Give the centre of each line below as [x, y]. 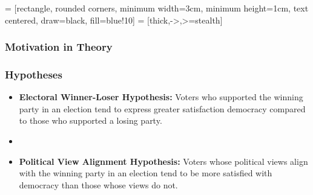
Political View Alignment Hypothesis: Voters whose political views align [163, 161]
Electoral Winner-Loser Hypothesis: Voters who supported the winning [161, 97]
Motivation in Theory [59, 47]
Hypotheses [34, 74]
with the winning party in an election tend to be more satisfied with [146, 173]
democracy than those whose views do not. [98, 184]
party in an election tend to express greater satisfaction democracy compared [162, 108]
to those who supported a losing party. [91, 120]
